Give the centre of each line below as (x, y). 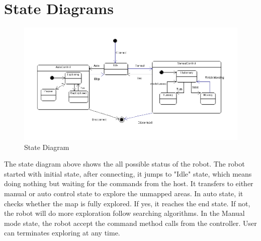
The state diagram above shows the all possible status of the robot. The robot (124, 164)
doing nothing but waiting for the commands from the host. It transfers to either (129, 183)
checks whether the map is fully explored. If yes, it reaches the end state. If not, (127, 203)
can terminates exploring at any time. (62, 233)
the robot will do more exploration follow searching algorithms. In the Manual (124, 213)
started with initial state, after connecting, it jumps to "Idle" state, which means (128, 173)
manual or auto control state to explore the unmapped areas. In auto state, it (124, 193)
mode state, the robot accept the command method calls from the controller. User (130, 223)
